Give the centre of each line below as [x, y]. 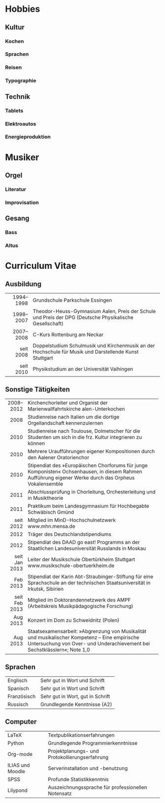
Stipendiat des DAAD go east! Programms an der [84, 542]
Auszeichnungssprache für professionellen [97, 787]
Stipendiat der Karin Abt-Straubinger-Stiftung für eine [91, 576]
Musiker [22, 157]
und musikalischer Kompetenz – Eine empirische [83, 637]
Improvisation [22, 202]
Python [16, 743]
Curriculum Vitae [41, 266]
